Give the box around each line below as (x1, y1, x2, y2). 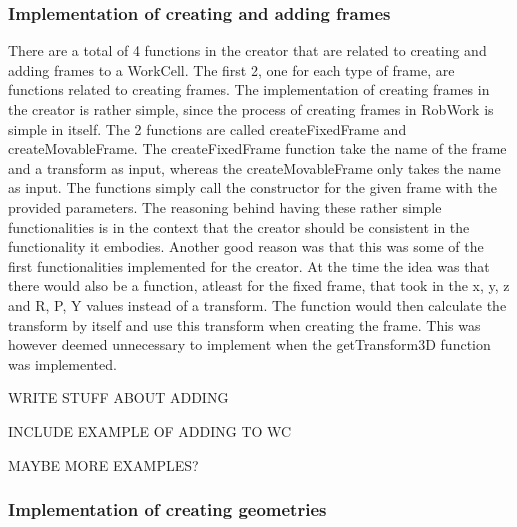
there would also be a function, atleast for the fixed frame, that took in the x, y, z (8, 275, 510, 296)
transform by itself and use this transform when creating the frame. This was (8, 314, 481, 335)
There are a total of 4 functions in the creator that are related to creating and (8, 40, 487, 61)
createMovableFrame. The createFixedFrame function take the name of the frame (8, 138, 507, 159)
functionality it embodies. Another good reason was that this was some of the (8, 236, 484, 257)
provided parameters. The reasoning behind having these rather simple (8, 196, 442, 217)
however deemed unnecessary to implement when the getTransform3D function (8, 334, 491, 355)
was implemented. (8, 353, 117, 374)
